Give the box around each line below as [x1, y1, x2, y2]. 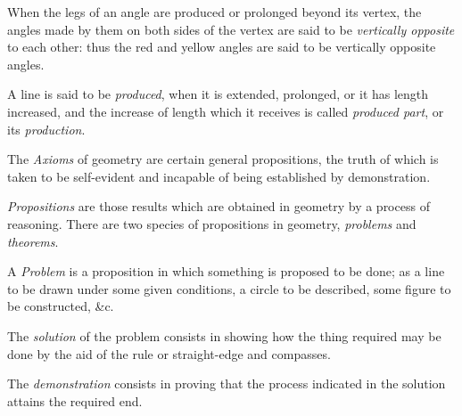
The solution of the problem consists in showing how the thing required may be [7, 326, 441, 345]
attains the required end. [7, 391, 143, 410]
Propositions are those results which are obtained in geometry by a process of [7, 197, 430, 216]
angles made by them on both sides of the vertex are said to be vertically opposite [7, 20, 455, 38]
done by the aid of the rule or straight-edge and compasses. [7, 344, 331, 363]
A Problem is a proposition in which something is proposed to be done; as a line [7, 262, 445, 281]
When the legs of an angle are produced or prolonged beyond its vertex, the [7, 3, 422, 20]
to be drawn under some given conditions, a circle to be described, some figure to [7, 279, 451, 298]
